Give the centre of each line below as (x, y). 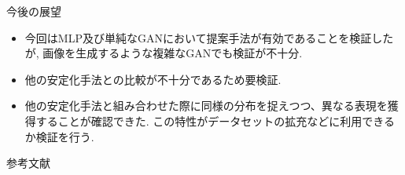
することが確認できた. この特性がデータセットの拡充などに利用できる (215, 120)
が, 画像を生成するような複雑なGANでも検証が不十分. (164, 53)
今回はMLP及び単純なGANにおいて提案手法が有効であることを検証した (209, 37)
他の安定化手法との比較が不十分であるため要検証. (153, 79)
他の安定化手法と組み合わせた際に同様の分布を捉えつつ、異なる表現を (206, 106)
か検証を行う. (59, 136)
